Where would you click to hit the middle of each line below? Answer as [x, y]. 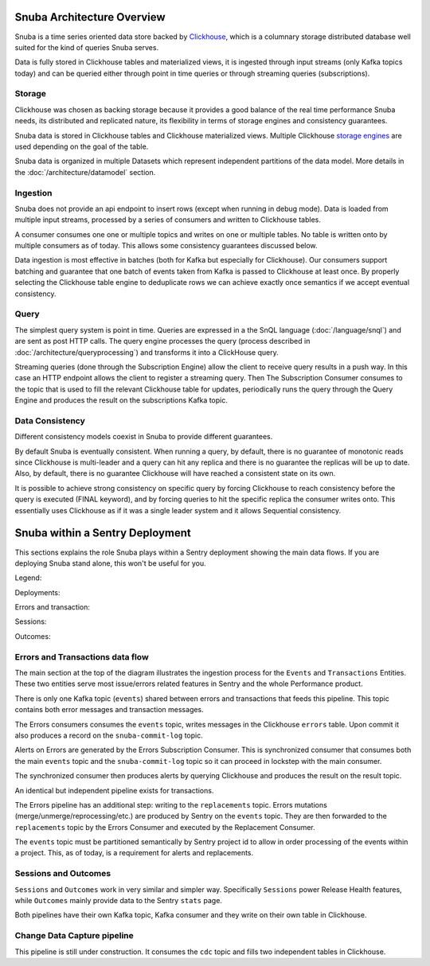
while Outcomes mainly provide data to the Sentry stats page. [119, 901]
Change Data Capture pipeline [74, 936]
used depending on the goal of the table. [82, 146]
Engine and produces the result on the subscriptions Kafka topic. [121, 400]
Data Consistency [50, 420]
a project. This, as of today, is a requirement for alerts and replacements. [134, 853]
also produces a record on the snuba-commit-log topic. [109, 735]
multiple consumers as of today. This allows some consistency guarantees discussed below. [166, 246]
